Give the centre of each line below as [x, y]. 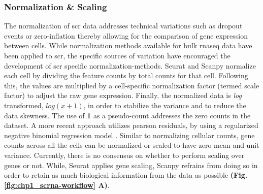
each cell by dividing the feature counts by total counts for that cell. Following [126, 75]
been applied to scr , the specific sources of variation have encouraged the [117, 55]
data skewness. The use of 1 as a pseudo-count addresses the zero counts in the [127, 115]
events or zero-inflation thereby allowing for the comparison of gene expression [126, 35]
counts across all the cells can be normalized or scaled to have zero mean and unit [132, 145]
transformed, [24, 105]
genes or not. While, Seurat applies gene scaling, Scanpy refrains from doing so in [131, 165]
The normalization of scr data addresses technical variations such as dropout [123, 26]
